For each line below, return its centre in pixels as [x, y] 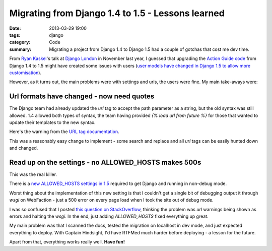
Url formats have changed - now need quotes [82, 97]
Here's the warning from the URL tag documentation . [64, 132]
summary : [20, 49]
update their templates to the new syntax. [52, 122]
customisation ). [25, 73]
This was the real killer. [33, 174]
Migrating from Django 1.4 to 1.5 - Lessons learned [117, 13]
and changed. [24, 148]
